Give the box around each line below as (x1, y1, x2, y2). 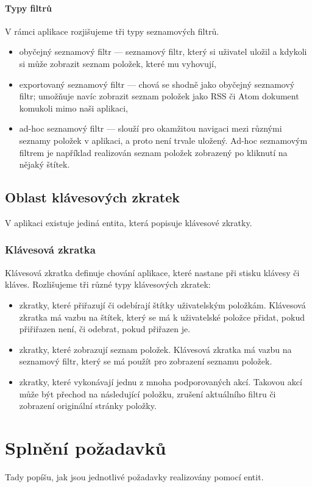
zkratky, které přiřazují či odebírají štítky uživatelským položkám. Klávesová (19, 298, 306, 311)
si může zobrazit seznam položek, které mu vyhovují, (19, 57, 216, 69)
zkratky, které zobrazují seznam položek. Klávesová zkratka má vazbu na (19, 343, 292, 355)
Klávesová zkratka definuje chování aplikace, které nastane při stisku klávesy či (5, 266, 300, 279)
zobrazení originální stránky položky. (19, 399, 157, 412)
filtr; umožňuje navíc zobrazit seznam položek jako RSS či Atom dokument (19, 90, 299, 102)
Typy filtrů (5, 1, 52, 14)
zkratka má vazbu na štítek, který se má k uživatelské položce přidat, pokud (19, 310, 305, 323)
